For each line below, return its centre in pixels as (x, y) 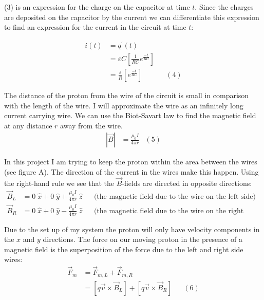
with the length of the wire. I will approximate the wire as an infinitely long (124, 105)
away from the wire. (91, 125)
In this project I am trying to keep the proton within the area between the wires (131, 162)
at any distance (28, 125)
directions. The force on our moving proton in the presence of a (143, 239)
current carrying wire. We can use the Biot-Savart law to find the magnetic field (130, 115)
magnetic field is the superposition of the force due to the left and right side (124, 249)
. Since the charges (224, 7)
